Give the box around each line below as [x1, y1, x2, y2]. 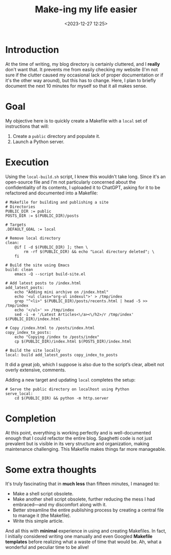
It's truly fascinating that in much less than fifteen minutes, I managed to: [5, 481, 160, 487]
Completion [5, 412, 56, 424]
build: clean [5, 267, 33, 272]
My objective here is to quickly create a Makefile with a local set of [5, 117, 147, 124]
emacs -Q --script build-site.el [14, 271, 86, 276]
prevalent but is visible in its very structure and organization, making [5, 440, 149, 447]
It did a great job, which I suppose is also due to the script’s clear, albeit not [5, 361, 164, 367]
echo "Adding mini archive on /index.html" [14, 289, 109, 294]
